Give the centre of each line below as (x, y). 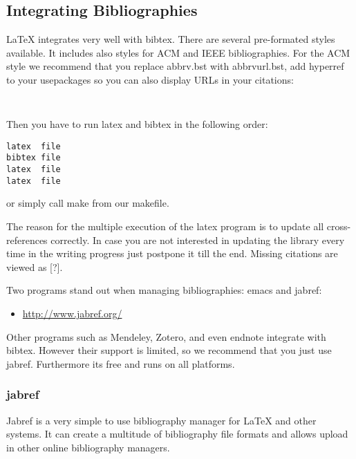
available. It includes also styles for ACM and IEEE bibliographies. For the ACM (178, 52)
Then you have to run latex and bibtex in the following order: (137, 124)
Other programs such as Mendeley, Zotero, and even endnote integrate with (166, 336)
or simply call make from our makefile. (88, 203)
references (27, 240)
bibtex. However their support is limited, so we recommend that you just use (169, 350)
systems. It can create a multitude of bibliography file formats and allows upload (177, 434)
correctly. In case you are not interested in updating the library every (198, 240)
